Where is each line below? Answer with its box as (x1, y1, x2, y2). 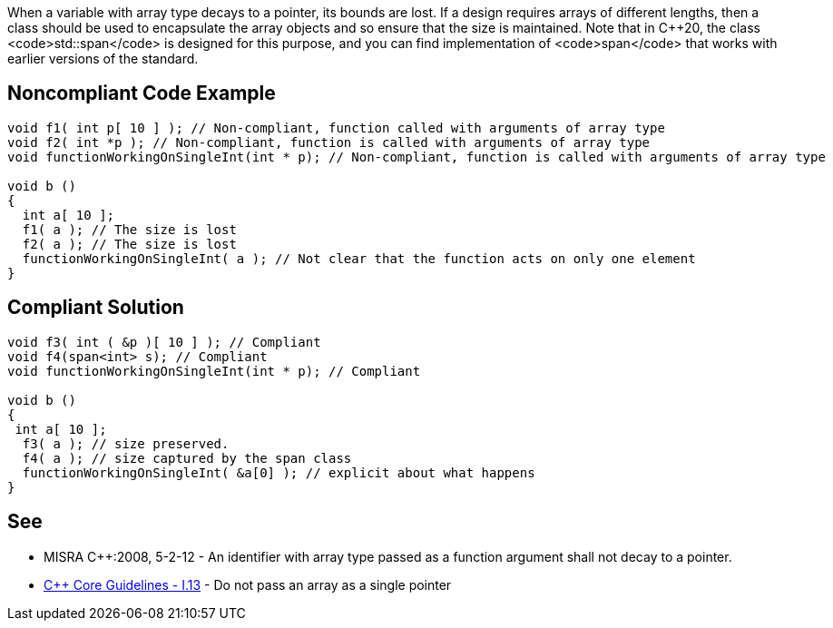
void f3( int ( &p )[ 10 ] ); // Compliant (7, 334, 321, 349)
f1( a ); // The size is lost (22, 221, 237, 237)
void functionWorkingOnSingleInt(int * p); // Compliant (7, 363, 421, 378)
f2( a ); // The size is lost (22, 236, 237, 251)
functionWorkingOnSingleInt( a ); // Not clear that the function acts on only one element (22, 250, 696, 266)
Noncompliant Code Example (7, 82, 276, 105)
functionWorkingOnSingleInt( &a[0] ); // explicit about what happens (22, 465, 535, 480)
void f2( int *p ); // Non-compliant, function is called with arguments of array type (7, 134, 651, 150)
